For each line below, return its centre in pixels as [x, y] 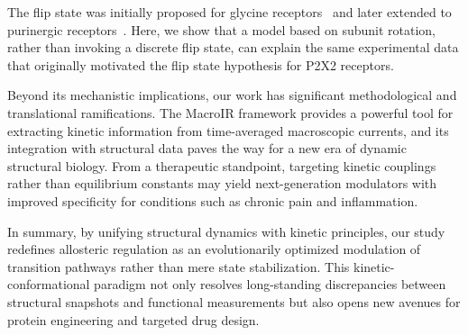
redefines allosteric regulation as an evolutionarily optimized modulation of [214, 249]
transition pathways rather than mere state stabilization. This [179, 266]
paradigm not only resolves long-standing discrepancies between [270, 284]
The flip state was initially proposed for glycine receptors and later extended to [229, 12]
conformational [49, 284]
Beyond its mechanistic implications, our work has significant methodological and [232, 95]
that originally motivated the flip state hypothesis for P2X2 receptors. [201, 64]
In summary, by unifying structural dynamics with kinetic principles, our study [226, 231]
